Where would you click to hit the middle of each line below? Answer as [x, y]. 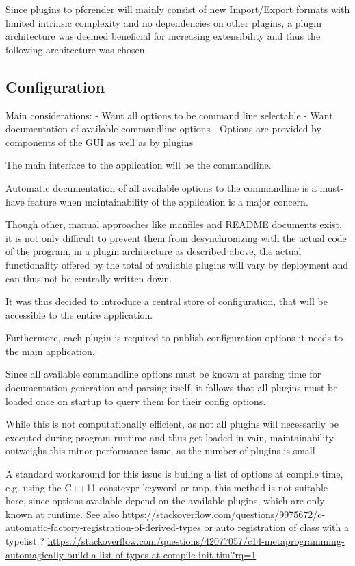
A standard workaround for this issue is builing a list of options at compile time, [174, 474]
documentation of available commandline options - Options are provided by [163, 128]
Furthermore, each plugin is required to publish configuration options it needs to [174, 337]
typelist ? [25, 541]
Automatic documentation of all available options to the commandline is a [161, 187]
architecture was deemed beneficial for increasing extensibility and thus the [163, 36]
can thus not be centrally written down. [89, 278]
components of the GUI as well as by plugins [100, 141]
